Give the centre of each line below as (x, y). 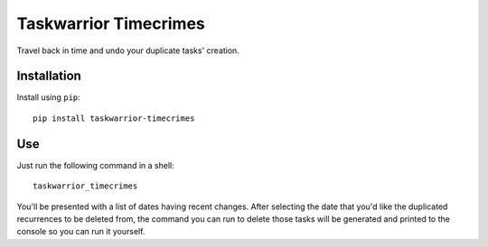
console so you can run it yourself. (81, 232)
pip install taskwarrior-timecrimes (114, 118)
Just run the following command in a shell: (96, 165)
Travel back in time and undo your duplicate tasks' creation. (128, 50)
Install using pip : (48, 97)
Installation (49, 76)
